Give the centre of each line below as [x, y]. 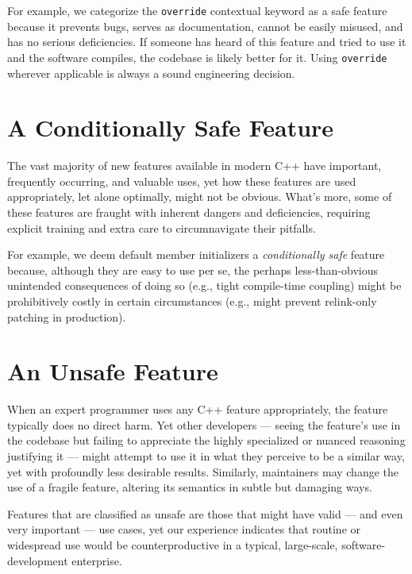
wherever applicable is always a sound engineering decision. [151, 73]
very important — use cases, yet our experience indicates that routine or [184, 529]
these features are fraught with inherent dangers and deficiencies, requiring [189, 212]
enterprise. [97, 560]
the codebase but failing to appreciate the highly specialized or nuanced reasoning [206, 440]
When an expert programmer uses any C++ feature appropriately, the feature [198, 409]
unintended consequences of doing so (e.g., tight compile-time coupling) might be [204, 285]
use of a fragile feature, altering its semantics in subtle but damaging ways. [190, 487]
